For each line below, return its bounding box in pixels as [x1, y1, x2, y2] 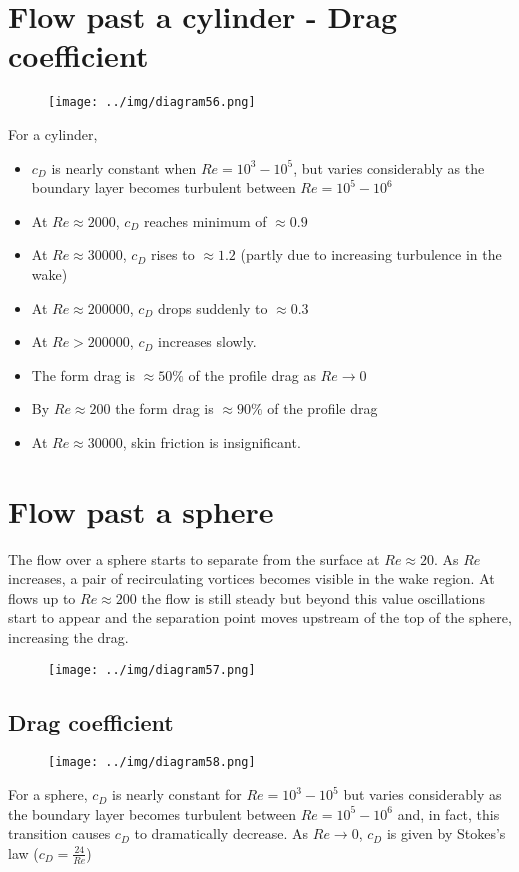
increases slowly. [158, 331, 257, 352]
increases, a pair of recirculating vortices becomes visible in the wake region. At [8, 568, 495, 589]
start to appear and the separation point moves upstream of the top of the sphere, [8, 607, 512, 628]
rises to [150, 244, 195, 265]
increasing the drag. [8, 627, 129, 647]
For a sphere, [8, 784, 88, 805]
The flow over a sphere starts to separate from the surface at [8, 548, 380, 569]
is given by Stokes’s [386, 823, 506, 844]
